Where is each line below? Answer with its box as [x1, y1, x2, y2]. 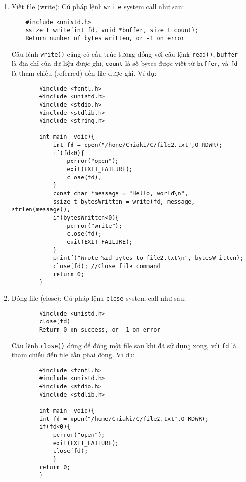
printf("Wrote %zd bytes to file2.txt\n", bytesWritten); [53, 255, 244, 262]
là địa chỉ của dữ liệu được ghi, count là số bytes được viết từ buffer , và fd [11, 58, 238, 68]
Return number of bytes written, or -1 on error [25, 34, 185, 42]
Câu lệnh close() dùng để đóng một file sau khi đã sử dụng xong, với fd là [11, 340, 237, 350]
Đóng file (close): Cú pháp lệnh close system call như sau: [11, 292, 186, 303]
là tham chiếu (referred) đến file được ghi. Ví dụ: [11, 67, 157, 78]
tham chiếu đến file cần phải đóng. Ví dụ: [11, 350, 135, 360]
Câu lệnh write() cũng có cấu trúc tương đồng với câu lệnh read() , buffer [11, 48, 238, 59]
